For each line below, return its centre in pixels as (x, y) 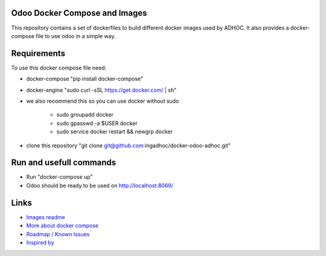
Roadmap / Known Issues (58, 234)
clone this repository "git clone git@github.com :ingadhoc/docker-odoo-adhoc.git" (128, 146)
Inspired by (40, 242)
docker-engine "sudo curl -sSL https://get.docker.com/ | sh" (101, 90)
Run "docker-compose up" (59, 177)
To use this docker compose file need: (59, 68)
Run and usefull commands (64, 163)
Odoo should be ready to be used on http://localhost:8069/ (100, 185)
